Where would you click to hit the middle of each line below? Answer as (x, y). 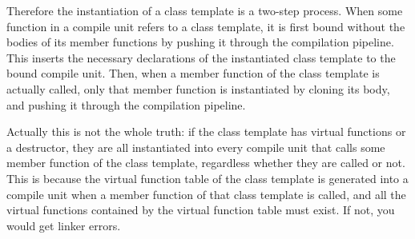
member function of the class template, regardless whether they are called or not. (206, 163)
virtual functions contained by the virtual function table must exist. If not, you (201, 210)
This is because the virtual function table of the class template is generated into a (207, 178)
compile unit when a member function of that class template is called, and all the (206, 194)
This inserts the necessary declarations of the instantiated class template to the (201, 57)
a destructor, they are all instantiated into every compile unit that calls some (196, 147)
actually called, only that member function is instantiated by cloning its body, (198, 88)
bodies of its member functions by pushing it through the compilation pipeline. (200, 42)
